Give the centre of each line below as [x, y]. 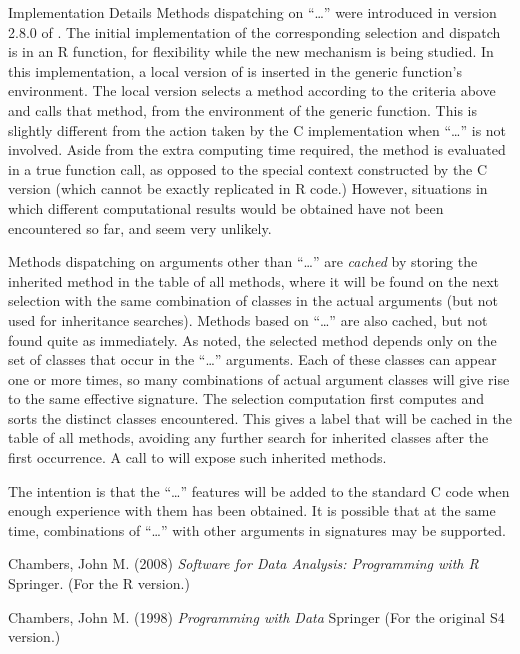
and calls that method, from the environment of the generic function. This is [242, 109]
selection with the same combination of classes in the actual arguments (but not [253, 300]
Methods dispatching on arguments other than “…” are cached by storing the [243, 261]
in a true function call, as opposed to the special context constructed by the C [248, 168]
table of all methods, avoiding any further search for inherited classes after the [248, 437]
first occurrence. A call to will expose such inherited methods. [197, 457]
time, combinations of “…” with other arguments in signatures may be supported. [257, 529]
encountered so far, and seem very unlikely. [140, 227]
